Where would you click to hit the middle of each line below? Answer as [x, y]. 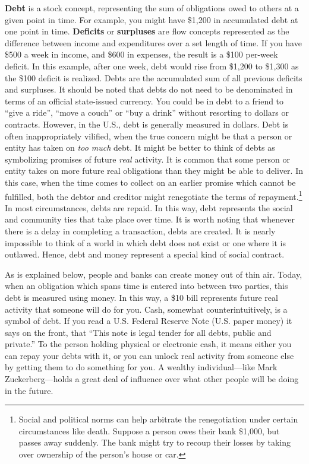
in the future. [29, 390]
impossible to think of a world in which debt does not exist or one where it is [145, 242]
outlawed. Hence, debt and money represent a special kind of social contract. [145, 254]
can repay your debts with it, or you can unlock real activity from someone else [149, 355]
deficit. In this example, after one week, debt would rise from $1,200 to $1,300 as [152, 66]
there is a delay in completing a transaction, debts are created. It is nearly [140, 231]
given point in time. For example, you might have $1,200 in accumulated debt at [152, 19]
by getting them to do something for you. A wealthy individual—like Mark [141, 367]
